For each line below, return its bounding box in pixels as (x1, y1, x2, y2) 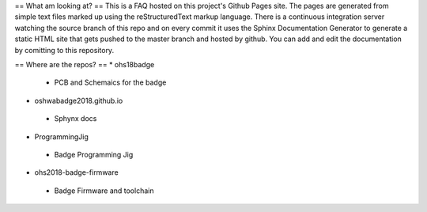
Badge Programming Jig (54, 150, 134, 159)
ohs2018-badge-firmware (34, 168, 119, 177)
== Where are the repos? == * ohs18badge (14, 59, 155, 69)
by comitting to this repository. (14, 45, 115, 55)
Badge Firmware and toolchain (54, 186, 154, 195)
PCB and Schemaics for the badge (54, 78, 167, 87)
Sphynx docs (54, 114, 97, 123)
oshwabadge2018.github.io (34, 96, 123, 105)
